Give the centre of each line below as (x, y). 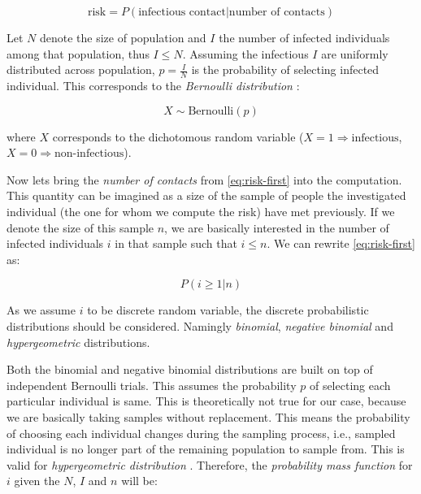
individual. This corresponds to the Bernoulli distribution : (153, 86)
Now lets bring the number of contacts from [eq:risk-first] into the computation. (204, 179)
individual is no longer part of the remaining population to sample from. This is (206, 449)
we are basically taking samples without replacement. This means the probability (208, 416)
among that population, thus (78, 53)
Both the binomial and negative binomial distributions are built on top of (190, 369)
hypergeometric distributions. (78, 342)
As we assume (41, 310)
